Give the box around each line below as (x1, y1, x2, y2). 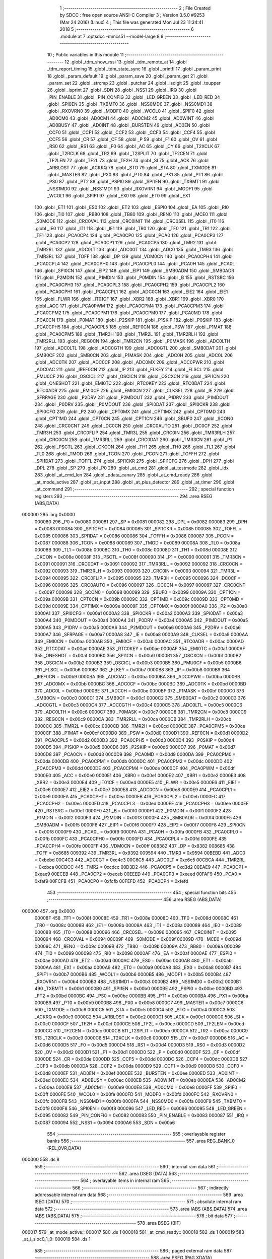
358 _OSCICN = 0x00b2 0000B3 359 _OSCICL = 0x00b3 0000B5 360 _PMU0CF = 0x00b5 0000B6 (34, 660, 242, 666)
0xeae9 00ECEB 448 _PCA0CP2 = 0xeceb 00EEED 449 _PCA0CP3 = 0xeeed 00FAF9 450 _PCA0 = (34, 871, 242, 877)
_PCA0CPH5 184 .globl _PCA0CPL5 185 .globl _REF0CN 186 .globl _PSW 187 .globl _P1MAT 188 (34, 324, 232, 330)
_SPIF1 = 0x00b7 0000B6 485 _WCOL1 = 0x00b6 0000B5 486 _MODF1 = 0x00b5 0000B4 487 (34, 971, 231, 977)
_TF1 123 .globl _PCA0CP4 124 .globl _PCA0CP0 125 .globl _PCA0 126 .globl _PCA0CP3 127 (34, 232, 224, 239)
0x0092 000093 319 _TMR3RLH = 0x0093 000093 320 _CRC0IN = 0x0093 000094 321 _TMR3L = (34, 568, 240, 574)
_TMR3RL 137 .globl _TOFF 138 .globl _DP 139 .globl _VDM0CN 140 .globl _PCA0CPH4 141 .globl (34, 253, 233, 259)
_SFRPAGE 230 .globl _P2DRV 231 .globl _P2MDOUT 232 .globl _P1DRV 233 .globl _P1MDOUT (34, 394, 229, 400)
